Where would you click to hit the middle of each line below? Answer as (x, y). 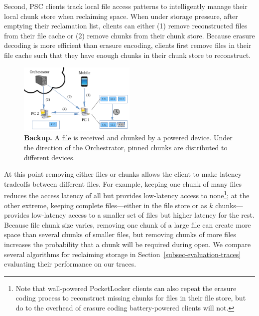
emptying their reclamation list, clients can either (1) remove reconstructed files (126, 26)
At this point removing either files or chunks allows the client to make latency (123, 174)
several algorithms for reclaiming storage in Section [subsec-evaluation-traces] (123, 254)
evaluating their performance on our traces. (70, 264)
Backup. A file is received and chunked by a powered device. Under (128, 138)
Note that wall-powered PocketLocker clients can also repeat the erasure (126, 288)
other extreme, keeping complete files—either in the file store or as (106, 205)
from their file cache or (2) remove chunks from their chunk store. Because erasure (129, 35)
